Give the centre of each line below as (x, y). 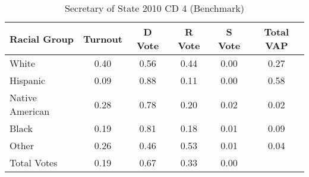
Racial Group (42, 38)
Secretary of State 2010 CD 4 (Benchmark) (154, 8)
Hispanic (28, 80)
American (30, 111)
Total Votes (34, 162)
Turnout (103, 38)
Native (23, 97)
